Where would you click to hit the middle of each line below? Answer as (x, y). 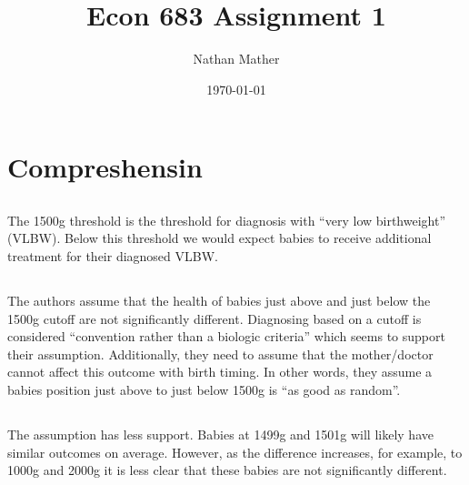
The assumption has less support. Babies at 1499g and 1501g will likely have (220, 434)
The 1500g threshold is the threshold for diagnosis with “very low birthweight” (227, 220)
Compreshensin (105, 167)
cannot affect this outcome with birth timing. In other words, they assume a (220, 372)
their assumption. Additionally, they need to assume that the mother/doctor (220, 354)
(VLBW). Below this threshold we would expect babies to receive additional (220, 238)
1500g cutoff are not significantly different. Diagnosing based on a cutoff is (215, 318)
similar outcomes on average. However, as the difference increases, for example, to (235, 452)
